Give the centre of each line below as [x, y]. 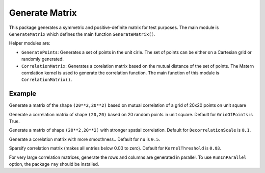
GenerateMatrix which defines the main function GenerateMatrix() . [82, 34]
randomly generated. [42, 59]
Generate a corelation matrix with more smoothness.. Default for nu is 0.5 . [85, 139]
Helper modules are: [30, 43]
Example [23, 94]
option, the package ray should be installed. [54, 164]
